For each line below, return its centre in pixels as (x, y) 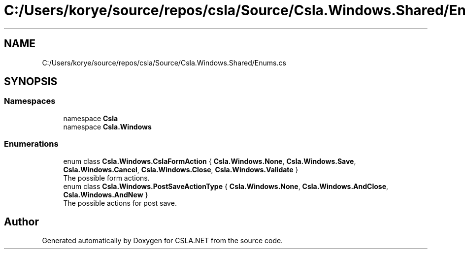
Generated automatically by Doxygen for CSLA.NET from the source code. (163, 241)
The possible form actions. (106, 178)
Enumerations (31, 144)
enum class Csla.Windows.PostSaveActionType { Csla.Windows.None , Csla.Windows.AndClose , (226, 186)
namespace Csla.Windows (107, 126)
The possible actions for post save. (120, 203)
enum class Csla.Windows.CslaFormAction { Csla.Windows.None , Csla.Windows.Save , (210, 161)
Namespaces (30, 101)
